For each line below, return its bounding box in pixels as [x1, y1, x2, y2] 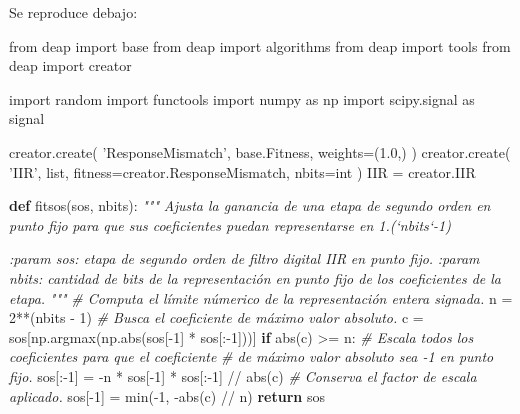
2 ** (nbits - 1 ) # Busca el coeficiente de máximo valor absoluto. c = [9, 307, 424, 328]
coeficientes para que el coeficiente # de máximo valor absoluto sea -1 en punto [9, 346, 494, 367]
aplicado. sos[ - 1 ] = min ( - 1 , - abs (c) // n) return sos [9, 385, 325, 406]
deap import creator [9, 55, 132, 76]
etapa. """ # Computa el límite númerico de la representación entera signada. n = [9, 287, 513, 308]
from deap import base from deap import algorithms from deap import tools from [9, 35, 511, 56]
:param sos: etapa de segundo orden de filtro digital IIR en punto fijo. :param [9, 248, 480, 269]
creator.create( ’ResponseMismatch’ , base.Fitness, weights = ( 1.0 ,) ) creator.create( [9, 141, 511, 162]
